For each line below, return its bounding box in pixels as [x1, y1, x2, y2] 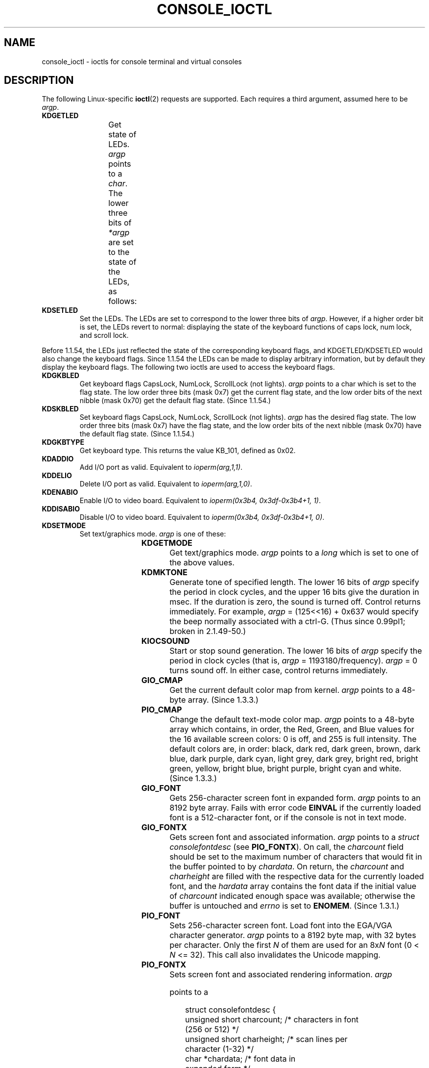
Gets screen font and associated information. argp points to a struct [169, 832, 420, 842]
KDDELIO [42, 471, 72, 480]
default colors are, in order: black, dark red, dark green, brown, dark [169, 744, 421, 754]
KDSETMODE [42, 521, 86, 530]
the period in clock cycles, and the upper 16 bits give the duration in [169, 587, 419, 597]
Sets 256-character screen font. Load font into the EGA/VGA [169, 920, 392, 931]
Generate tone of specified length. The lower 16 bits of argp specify [169, 577, 419, 587]
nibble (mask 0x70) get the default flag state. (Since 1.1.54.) [79, 396, 271, 405]
